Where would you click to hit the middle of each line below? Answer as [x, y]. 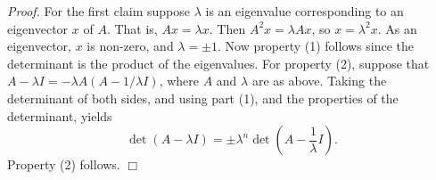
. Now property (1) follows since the [316, 46]
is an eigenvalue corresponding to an [304, 11]
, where [179, 81]
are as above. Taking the [319, 81]
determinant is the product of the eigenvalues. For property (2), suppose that [218, 63]
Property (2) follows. [64, 164]
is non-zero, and [130, 46]
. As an [397, 28]
